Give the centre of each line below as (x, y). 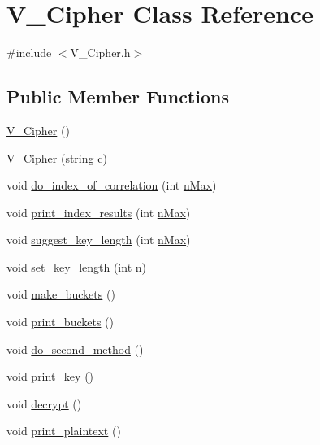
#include (29, 52)
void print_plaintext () (64, 431)
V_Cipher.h (100, 52)
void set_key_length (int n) (76, 266)
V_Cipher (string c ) (57, 157)
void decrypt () (44, 403)
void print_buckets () (60, 322)
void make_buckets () (61, 294)
